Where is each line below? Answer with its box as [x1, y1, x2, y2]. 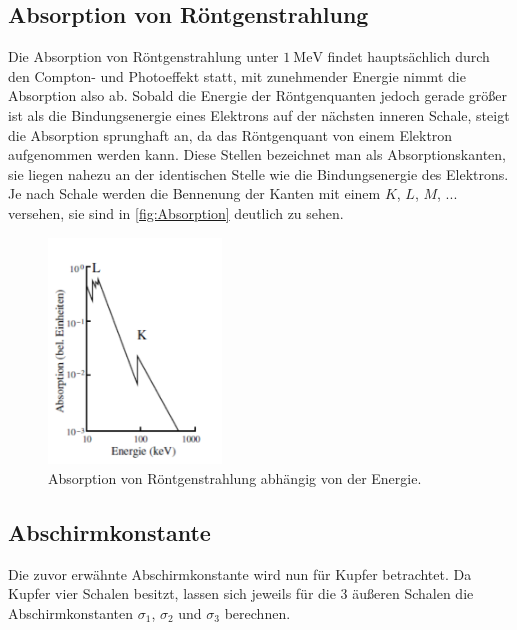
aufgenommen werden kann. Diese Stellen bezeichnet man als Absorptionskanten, [8, 144, 506, 165]
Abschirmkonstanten [8, 602, 134, 623]
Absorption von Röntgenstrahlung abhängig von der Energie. [48, 467, 422, 488]
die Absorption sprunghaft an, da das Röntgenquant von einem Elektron [8, 124, 453, 145]
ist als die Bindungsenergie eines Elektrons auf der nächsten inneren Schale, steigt [8, 104, 510, 125]
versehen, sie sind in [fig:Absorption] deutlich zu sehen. [8, 202, 344, 223]
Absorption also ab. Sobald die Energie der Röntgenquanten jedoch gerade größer [8, 85, 507, 106]
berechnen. [224, 602, 291, 623]
